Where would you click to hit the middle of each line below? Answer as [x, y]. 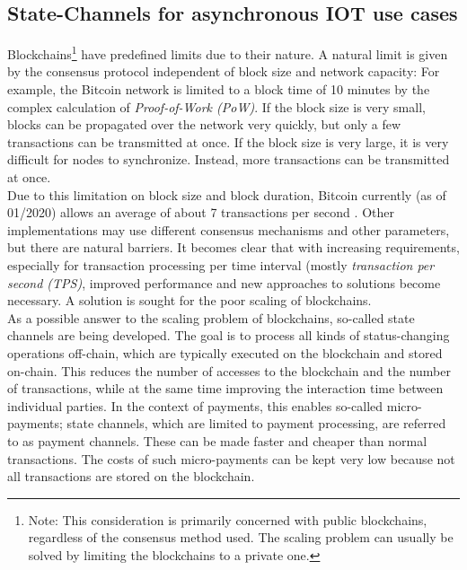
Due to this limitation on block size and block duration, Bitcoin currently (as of [227, 194]
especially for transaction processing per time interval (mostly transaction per [221, 264]
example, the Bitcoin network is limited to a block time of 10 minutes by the [219, 89]
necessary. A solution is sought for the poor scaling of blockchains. [189, 300]
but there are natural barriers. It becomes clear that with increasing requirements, [233, 247]
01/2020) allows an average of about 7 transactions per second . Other [201, 212]
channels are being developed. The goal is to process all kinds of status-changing [229, 335]
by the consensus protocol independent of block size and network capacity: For [224, 71]
